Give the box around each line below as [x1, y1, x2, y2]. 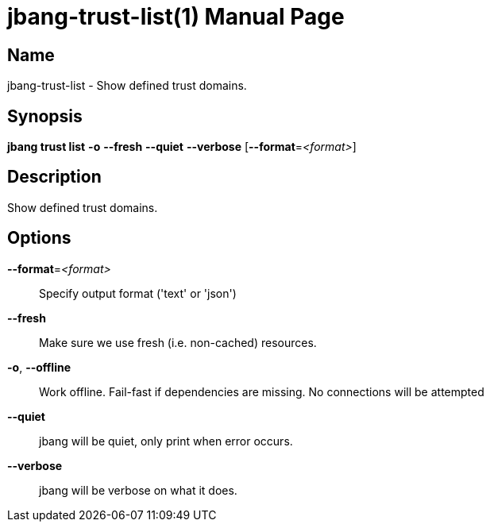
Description [7, 167, 102, 187]
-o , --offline [7, 360, 71, 374]
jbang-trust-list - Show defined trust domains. [7, 79, 247, 93]
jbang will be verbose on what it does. [39, 483, 237, 497]
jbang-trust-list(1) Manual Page [7, 3, 345, 30]
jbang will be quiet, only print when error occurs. [39, 434, 293, 448]
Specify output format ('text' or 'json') [39, 286, 237, 300]
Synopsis [7, 106, 83, 126]
